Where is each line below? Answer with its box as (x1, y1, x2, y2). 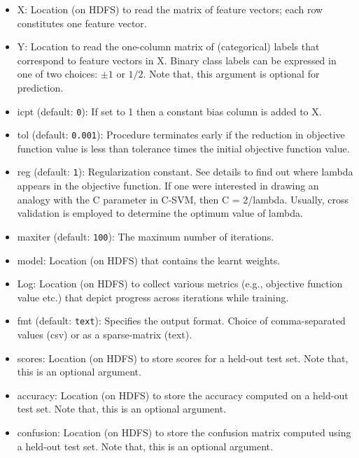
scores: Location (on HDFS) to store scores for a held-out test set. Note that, (17, 350, 349, 365)
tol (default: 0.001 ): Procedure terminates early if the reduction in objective (17, 127, 345, 142)
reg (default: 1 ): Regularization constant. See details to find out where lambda (17, 164, 353, 179)
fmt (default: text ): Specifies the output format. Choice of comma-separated (17, 313, 346, 328)
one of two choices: (17, 66, 98, 81)
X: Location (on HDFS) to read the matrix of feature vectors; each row (17, 2, 323, 16)
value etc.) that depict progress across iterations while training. (17, 289, 289, 304)
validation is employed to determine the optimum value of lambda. (17, 206, 303, 220)
